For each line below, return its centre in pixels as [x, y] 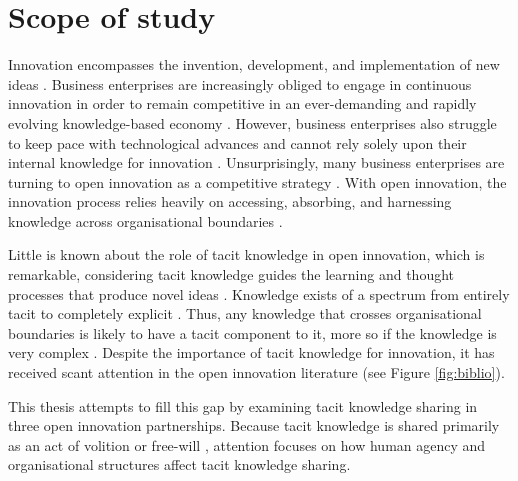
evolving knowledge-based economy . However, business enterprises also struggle [252, 122]
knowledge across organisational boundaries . [145, 220]
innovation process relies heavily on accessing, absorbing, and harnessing [230, 201]
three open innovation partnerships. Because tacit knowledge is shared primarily [254, 425]
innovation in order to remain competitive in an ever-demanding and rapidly [242, 103]
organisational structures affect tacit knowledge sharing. [179, 464]
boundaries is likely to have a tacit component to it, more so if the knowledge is [252, 332]
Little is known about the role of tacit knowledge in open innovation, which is [246, 254]
